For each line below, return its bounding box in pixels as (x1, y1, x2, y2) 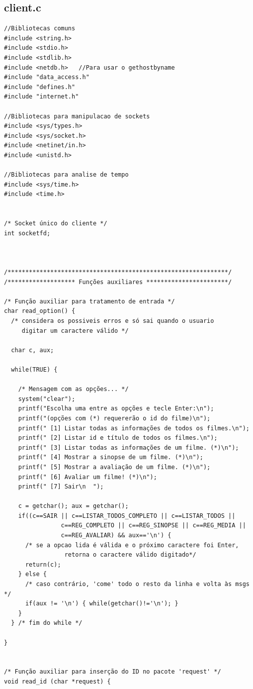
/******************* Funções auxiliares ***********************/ (4, 278, 232, 286)
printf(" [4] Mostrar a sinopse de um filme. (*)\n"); (18, 454, 203, 461)
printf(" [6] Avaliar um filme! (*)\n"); (18, 473, 157, 481)
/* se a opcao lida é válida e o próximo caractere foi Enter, (25, 541, 239, 549)
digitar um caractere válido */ (21, 327, 129, 334)
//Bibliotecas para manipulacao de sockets (4, 112, 150, 120)
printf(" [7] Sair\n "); (18, 483, 104, 491)
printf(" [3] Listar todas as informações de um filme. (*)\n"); (18, 444, 239, 451)
